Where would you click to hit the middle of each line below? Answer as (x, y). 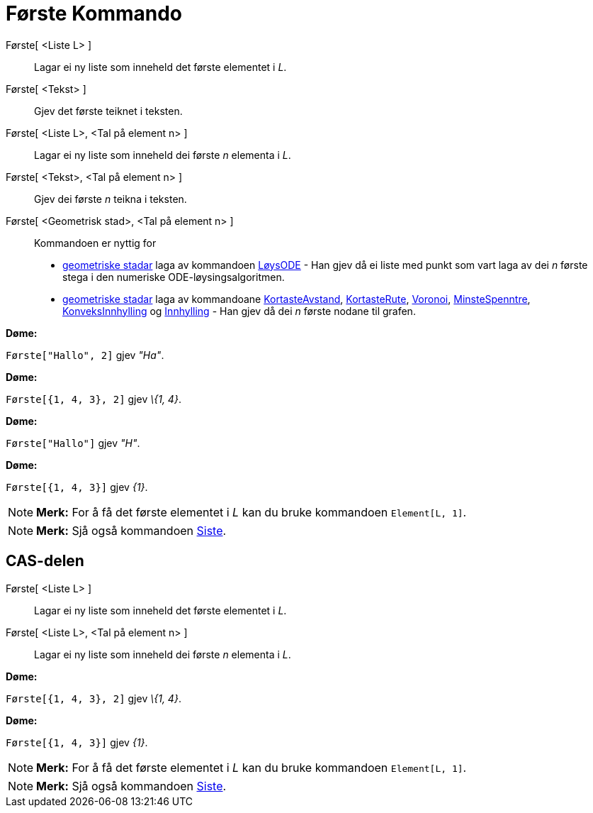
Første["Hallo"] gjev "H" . (73, 443)
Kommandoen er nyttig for (95, 243)
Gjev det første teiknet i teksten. (108, 111)
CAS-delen (45, 561)
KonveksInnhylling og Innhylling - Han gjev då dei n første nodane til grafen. (239, 311)
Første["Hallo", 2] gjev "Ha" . (85, 355)
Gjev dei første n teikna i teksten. (111, 199)
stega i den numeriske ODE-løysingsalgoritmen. (174, 277)
